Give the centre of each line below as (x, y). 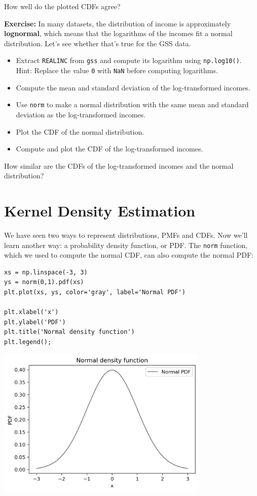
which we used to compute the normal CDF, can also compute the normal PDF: (129, 255)
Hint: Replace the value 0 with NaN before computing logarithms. (117, 70)
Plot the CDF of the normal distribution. (80, 131)
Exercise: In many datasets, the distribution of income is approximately (118, 23)
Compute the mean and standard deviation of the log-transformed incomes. (133, 87)
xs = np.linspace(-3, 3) (46, 272)
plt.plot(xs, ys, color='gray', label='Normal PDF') (95, 292)
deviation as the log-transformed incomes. (81, 114)
